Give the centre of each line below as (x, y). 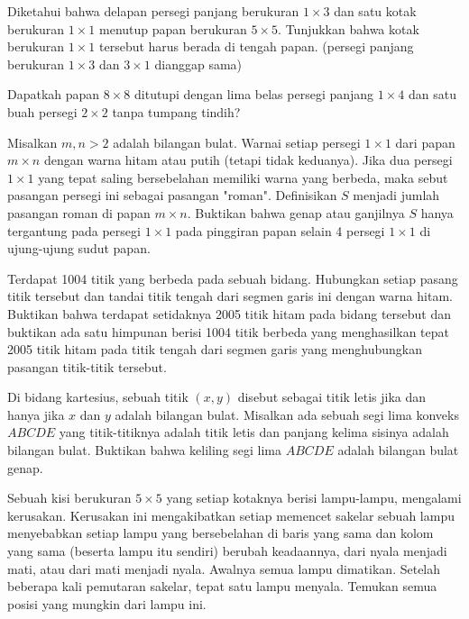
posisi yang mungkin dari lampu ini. (107, 603)
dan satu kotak (375, 11)
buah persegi (42, 111)
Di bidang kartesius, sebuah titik (98, 397)
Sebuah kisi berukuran (69, 498)
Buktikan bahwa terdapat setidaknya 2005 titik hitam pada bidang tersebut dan (230, 313)
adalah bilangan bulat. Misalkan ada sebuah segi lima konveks (287, 414)
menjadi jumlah (396, 195)
